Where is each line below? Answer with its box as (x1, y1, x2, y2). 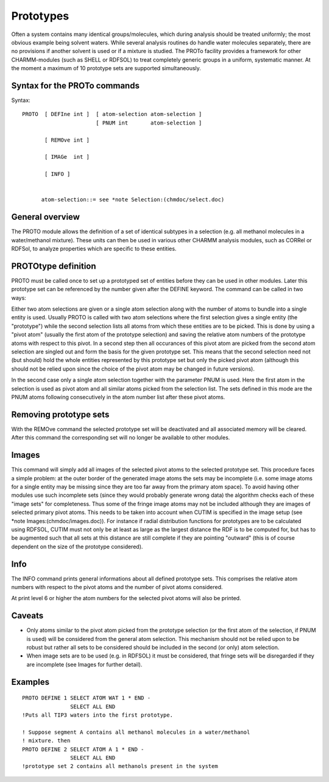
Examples (11, 676, 50, 687)
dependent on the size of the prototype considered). (11, 543, 143, 550)
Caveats (11, 610, 44, 621)
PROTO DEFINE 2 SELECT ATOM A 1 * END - (22, 745, 144, 753)
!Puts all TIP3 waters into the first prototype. (22, 712, 174, 719)
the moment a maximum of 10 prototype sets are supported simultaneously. (11, 65, 201, 72)
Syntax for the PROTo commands (11, 80, 140, 91)
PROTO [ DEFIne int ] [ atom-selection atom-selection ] (22, 110, 202, 118)
